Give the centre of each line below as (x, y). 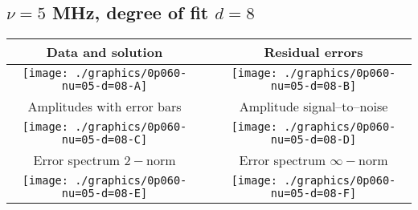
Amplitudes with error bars (104, 107)
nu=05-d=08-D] (313, 140)
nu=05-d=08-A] (104, 86)
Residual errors (313, 52)
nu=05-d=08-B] (313, 86)
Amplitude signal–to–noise (313, 107)
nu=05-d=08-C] (104, 140)
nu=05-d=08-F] (313, 194)
